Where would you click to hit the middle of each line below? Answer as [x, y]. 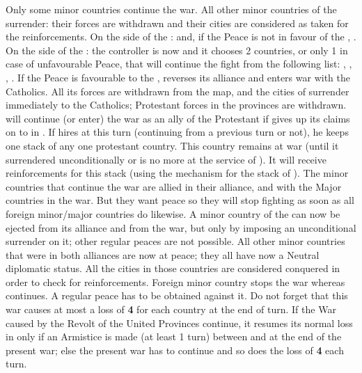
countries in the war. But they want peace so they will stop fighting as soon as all [180, 200]
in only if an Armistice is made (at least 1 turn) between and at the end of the [174, 336]
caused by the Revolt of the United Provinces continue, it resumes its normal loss [179, 323]
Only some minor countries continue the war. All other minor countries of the [171, 9]
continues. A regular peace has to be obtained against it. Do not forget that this [177, 295]
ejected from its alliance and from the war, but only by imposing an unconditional [181, 227]
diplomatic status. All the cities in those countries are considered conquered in [173, 268]
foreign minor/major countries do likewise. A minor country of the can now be [173, 213]
